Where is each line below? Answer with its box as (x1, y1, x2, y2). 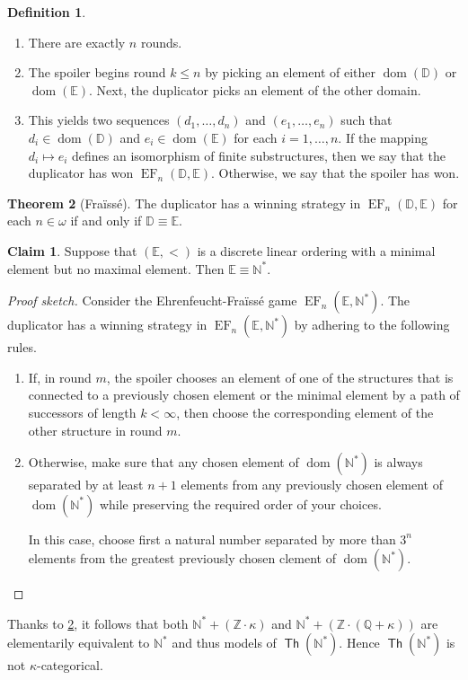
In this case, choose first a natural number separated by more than (28, 529, 396, 548)
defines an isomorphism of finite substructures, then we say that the (72, 146, 446, 164)
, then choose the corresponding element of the (176, 402, 434, 421)
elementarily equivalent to (7, 633, 150, 652)
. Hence (339, 633, 380, 652)
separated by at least (28, 475, 144, 494)
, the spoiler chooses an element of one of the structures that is (106, 367, 454, 386)
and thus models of (172, 633, 277, 652)
